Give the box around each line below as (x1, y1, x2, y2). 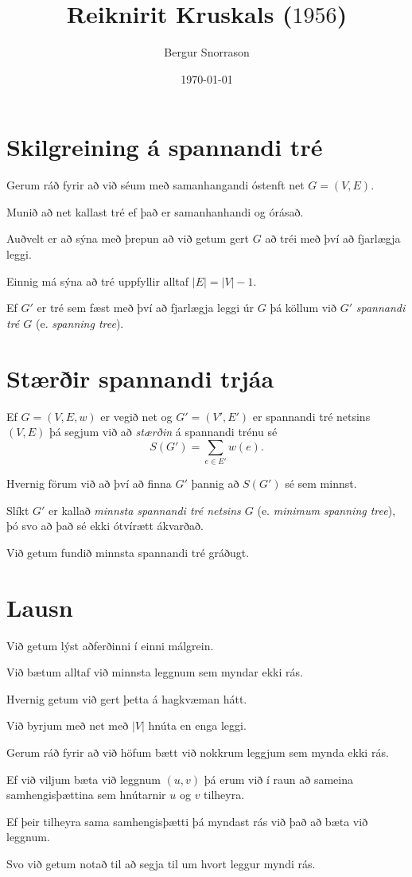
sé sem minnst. (285, 475, 357, 492)
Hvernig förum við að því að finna (6, 475, 172, 492)
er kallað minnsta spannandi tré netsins (49, 501, 241, 518)
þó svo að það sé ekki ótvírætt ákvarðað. (6, 517, 204, 534)
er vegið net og (100, 407, 173, 424)
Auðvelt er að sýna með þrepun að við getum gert (6, 230, 250, 247)
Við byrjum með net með (6, 717, 129, 734)
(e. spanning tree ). (35, 314, 124, 331)
